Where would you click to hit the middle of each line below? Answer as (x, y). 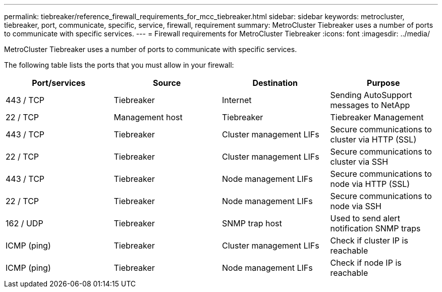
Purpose (383, 83)
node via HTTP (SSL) (370, 184)
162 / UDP (24, 223)
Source (167, 83)
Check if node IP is (366, 263)
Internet (237, 100)
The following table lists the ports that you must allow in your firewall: (119, 65)
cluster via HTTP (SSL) (373, 139)
